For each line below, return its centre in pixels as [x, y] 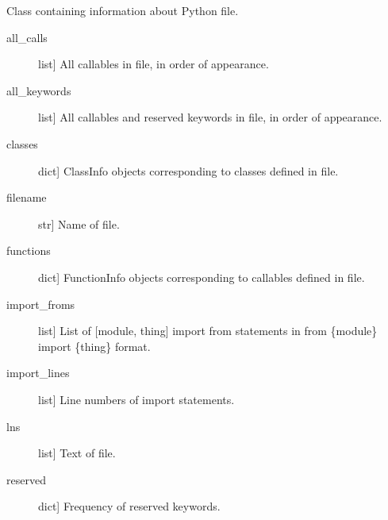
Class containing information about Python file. [123, 10]
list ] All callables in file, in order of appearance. [154, 64]
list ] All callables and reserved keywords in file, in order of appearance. [210, 117]
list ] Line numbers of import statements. [136, 399]
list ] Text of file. [77, 453]
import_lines [38, 373]
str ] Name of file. [79, 223]
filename [27, 197]
